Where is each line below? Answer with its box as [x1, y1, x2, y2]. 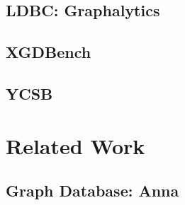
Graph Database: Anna [6, 180, 179, 201]
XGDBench [6, 41, 91, 63]
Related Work [6, 131, 145, 160]
